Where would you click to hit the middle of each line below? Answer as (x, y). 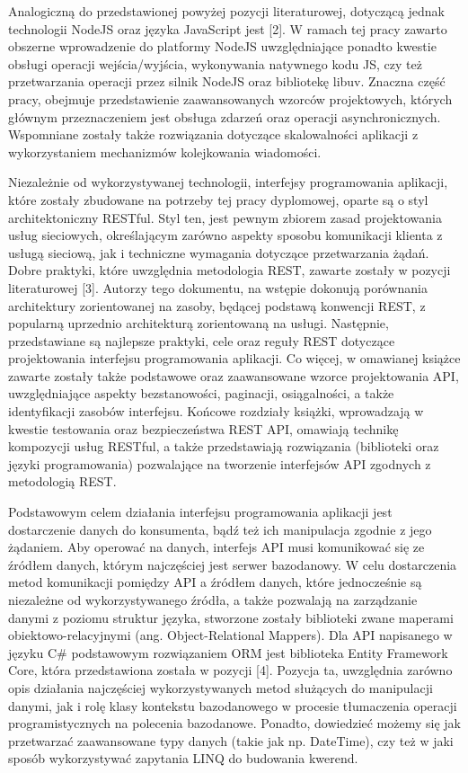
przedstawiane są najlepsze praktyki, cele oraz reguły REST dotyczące (202, 340)
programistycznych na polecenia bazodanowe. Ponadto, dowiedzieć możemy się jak (234, 723)
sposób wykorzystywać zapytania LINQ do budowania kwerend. (183, 758)
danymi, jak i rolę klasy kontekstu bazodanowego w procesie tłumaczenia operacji (233, 705)
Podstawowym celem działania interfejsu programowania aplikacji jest (200, 512)
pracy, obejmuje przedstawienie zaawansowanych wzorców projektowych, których (230, 98)
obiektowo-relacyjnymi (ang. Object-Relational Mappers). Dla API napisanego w (230, 635)
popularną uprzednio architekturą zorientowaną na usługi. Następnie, (199, 323)
